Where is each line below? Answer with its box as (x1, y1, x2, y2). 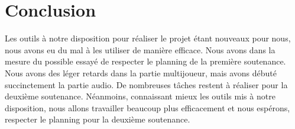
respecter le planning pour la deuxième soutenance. (5, 113, 190, 125)
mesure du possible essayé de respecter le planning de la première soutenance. (5, 55, 286, 67)
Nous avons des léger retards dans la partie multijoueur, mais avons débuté (5, 66, 277, 79)
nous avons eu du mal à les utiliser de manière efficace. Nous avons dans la (5, 43, 275, 56)
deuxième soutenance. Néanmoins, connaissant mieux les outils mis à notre (5, 90, 275, 102)
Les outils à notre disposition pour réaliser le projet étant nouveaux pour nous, (5, 32, 291, 44)
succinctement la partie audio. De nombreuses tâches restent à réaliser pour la (5, 78, 288, 91)
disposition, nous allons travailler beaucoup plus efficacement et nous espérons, (5, 101, 290, 114)
